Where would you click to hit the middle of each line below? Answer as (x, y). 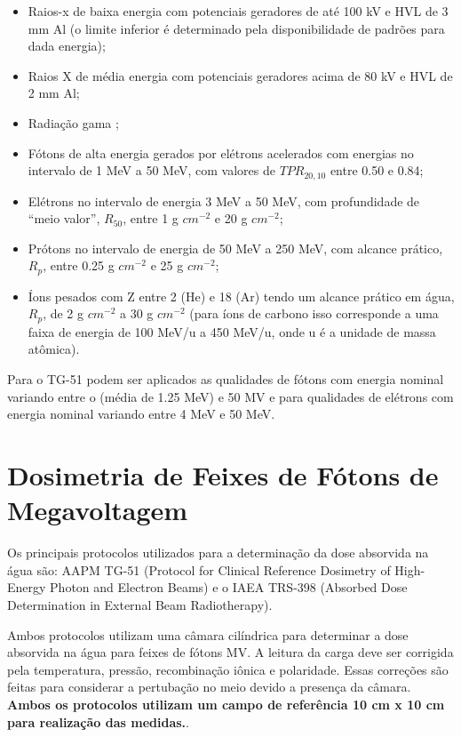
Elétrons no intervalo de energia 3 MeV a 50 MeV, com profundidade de (224, 200)
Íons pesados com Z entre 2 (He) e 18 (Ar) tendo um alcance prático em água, (241, 296)
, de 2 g (64, 313)
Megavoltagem (98, 510)
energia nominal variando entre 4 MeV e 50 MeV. (141, 414)
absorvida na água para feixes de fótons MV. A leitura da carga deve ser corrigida (230, 652)
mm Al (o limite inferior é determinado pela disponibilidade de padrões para (236, 28)
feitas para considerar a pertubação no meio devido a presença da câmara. (209, 687)
